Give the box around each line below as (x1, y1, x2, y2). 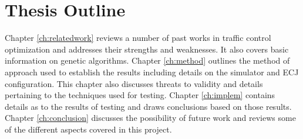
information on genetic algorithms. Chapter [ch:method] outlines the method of (5, 54, 290, 67)
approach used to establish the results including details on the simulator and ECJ (5, 65, 299, 78)
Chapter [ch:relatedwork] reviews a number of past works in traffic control (5, 32, 271, 44)
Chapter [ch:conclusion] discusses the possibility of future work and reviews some (5, 112, 296, 124)
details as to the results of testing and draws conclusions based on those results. (5, 100, 292, 112)
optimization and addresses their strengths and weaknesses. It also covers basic (5, 43, 289, 55)
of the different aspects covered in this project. (5, 123, 172, 135)
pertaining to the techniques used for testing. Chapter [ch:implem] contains (5, 89, 275, 101)
